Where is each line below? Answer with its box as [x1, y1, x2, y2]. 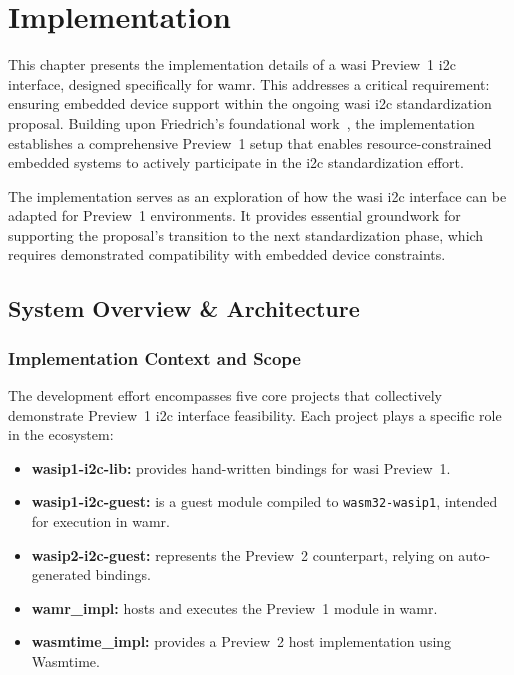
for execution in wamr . [31, 511, 170, 532]
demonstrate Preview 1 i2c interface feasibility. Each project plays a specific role [8, 404, 502, 425]
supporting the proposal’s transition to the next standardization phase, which [8, 224, 484, 245]
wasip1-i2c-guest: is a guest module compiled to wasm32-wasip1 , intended [31, 491, 498, 512]
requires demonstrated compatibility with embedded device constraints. [8, 244, 446, 265]
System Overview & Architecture [8, 293, 360, 324]
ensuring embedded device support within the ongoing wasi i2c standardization [8, 93, 492, 114]
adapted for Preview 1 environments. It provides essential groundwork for [8, 205, 461, 226]
